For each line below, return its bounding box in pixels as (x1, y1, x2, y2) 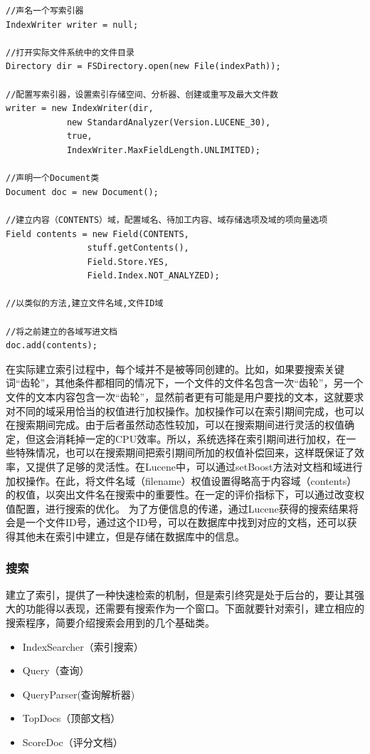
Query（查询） (22, 663, 90, 678)
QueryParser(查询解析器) (22, 686, 135, 701)
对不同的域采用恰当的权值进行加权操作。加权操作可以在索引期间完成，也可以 (6, 403, 364, 418)
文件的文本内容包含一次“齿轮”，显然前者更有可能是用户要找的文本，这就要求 (6, 389, 364, 404)
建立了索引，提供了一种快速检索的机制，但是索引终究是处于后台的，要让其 (6, 587, 354, 602)
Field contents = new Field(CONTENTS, (6, 229, 189, 239)
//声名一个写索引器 (6, 6, 84, 16)
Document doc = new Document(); (6, 187, 159, 197)
